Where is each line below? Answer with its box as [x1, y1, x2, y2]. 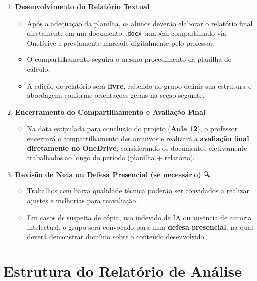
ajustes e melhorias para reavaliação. [27, 195, 138, 205]
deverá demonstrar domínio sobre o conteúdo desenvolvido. [27, 231, 206, 241]
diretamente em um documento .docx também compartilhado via [27, 28, 227, 38]
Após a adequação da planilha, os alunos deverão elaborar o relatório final [27, 18, 253, 28]
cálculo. [27, 64, 50, 74]
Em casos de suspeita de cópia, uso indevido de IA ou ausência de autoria [27, 212, 252, 222]
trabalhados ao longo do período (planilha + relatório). [27, 152, 195, 163]
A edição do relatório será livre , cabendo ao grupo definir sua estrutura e [27, 80, 252, 91]
